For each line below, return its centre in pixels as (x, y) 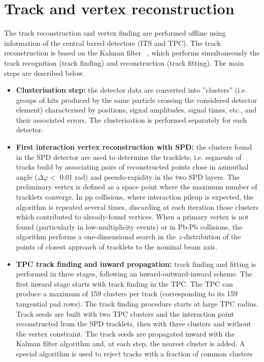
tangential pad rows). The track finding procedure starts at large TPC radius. (137, 303)
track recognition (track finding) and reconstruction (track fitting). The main (124, 62)
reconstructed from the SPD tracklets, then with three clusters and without (134, 324)
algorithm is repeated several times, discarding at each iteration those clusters (137, 206)
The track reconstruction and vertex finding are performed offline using (115, 33)
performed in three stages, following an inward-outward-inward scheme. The (134, 274)
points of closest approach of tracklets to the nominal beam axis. (117, 246)
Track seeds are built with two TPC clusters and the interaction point (125, 313)
